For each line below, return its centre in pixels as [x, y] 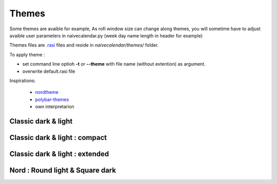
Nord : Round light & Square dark [63, 170]
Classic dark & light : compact [58, 138]
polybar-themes [52, 99]
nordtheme [47, 92]
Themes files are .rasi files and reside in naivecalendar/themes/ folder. [84, 45]
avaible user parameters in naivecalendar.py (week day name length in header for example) [106, 35]
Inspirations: [23, 80]
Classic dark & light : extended [59, 154]
